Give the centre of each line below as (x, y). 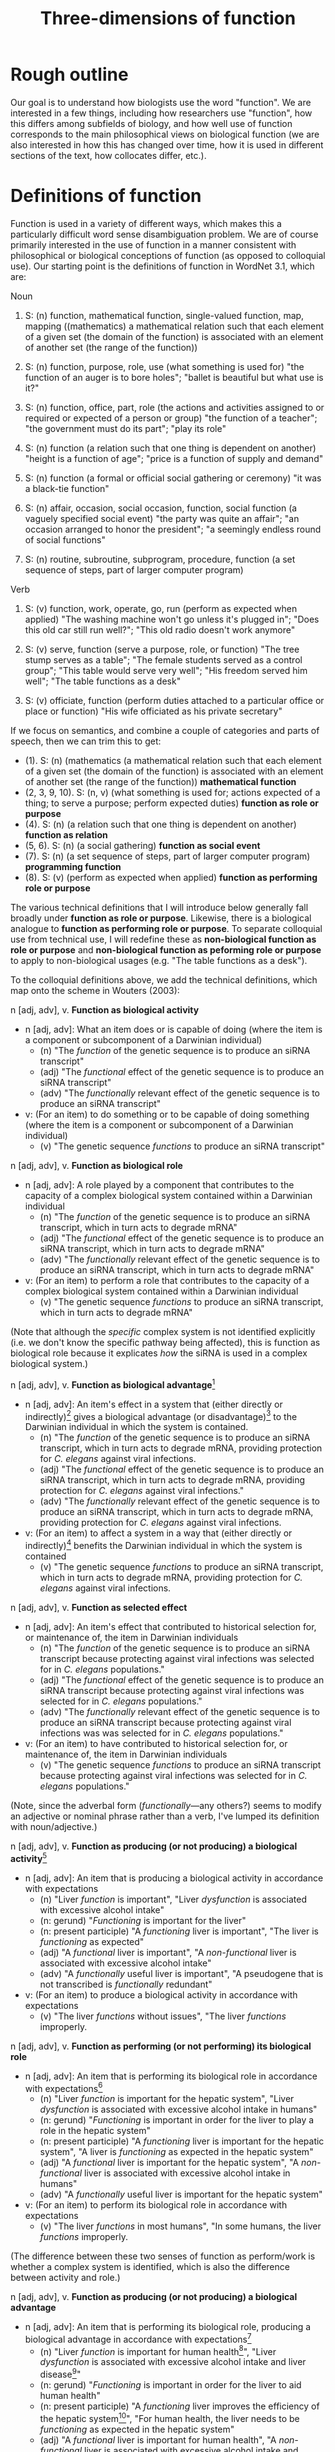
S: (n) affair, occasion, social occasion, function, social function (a (161, 508)
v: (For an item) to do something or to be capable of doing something (167, 1114)
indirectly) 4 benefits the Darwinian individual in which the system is (163, 1544)
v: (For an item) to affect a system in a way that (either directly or (158, 1533)
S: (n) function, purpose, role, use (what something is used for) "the (164, 366)
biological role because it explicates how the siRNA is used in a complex (159, 1353)
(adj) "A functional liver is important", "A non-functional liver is (168, 1952)
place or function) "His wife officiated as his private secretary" (153, 711)
